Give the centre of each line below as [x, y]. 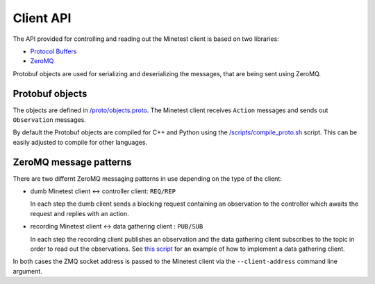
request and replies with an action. [80, 213]
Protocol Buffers [53, 51]
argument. [28, 271]
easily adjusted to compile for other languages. [80, 142]
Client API [42, 18]
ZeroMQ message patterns [72, 162]
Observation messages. [49, 120]
